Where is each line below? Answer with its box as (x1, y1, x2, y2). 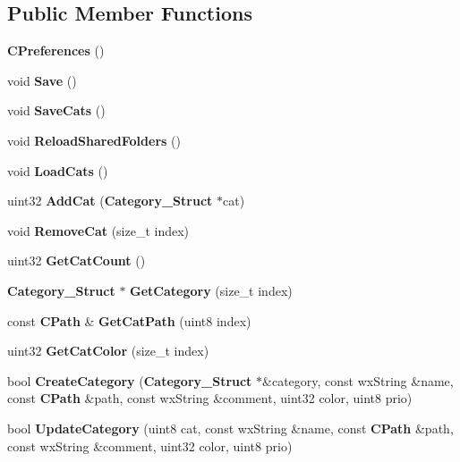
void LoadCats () (7, 161, 108, 180)
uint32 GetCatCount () (7, 251, 146, 270)
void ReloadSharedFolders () (7, 130, 181, 149)
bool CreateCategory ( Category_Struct (7, 371, 252, 390)
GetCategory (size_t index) (130, 281, 293, 299)
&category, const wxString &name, (262, 371, 454, 390)
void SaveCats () (7, 101, 106, 120)
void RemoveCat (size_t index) (7, 221, 190, 239)
